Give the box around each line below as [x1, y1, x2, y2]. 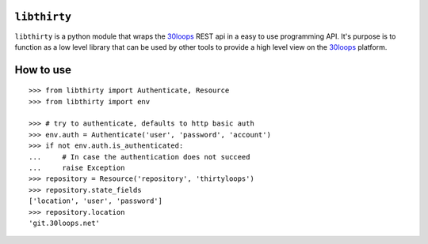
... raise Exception [29, 163, 125, 173]
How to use [14, 63, 71, 77]
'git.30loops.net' [29, 219, 101, 227]
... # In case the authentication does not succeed [29, 152, 250, 161]
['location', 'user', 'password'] [29, 197, 162, 205]
